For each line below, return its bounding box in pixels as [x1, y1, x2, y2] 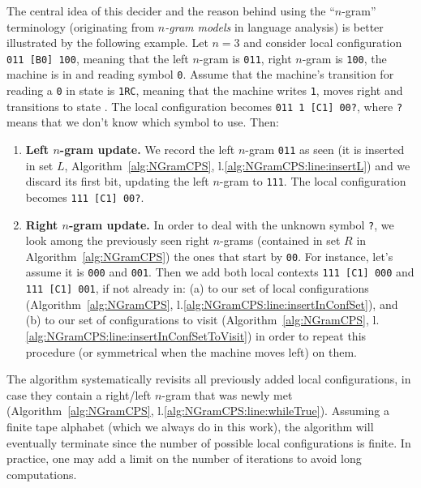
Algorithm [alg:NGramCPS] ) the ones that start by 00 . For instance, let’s [25, 247, 393, 264]
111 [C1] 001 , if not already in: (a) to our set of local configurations [25, 280, 369, 297]
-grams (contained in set [220, 232, 341, 249]
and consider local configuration [243, 34, 402, 51]
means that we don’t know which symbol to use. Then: [6, 113, 279, 131]
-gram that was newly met [161, 386, 293, 403]
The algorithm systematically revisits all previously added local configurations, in [6, 370, 411, 387]
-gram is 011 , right [199, 49, 292, 66]
